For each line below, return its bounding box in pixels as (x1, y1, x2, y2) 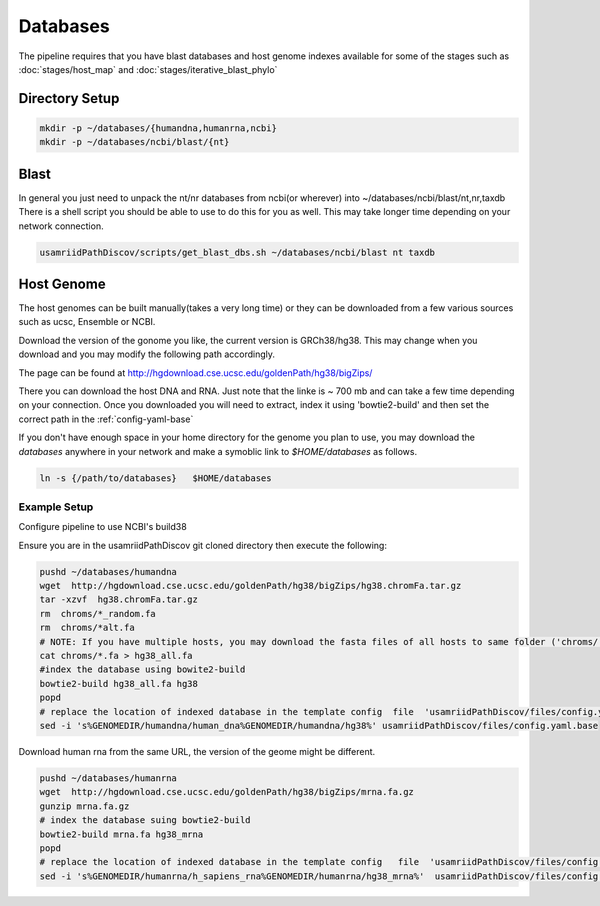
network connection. (18, 220, 104, 232)
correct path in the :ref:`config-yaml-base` (18, 413, 194, 425)
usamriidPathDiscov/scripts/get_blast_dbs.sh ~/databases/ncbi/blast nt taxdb (39, 246, 435, 258)
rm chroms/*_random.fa (39, 608, 157, 619)
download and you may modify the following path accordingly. (18, 348, 275, 360)
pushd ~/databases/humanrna (39, 772, 177, 784)
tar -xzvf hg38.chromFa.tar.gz (39, 594, 199, 605)
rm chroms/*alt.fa (39, 622, 135, 634)
